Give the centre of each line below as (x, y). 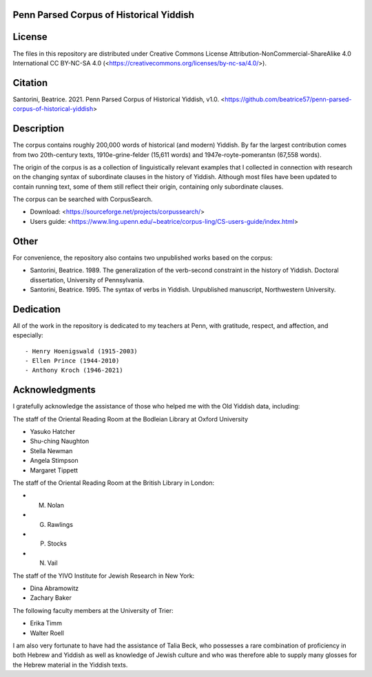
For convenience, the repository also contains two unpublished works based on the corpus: (143, 258)
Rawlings (60, 524)
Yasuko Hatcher (53, 432)
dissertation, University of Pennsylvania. (87, 280)
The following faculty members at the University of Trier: (93, 610)
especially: (28, 335)
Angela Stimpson (54, 461)
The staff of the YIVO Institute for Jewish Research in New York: (104, 576)
